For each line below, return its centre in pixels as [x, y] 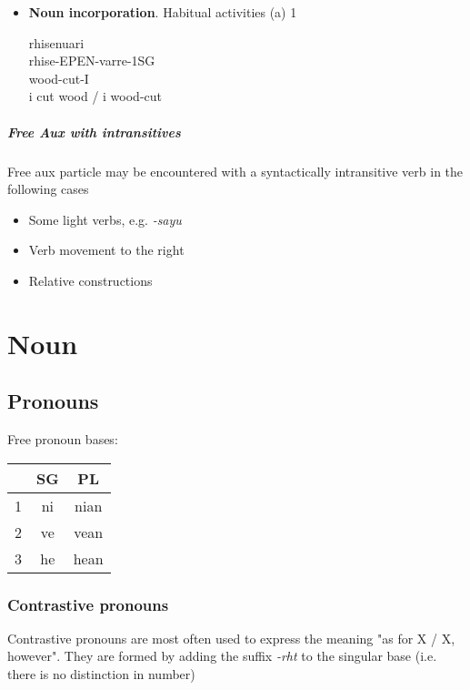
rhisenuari [56, 42]
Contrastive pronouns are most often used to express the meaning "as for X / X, [231, 638]
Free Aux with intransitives [94, 132]
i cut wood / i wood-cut [95, 96]
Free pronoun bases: [63, 439]
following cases [48, 189]
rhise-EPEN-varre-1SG [92, 61]
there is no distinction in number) [101, 674]
